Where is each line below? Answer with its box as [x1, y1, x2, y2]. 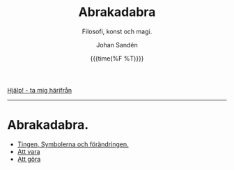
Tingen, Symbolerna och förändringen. [17, 140, 129, 148]
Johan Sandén [96, 40, 138, 49]
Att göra [17, 155, 41, 163]
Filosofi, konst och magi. [81, 27, 153, 36]
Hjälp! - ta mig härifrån [7, 86, 72, 94]
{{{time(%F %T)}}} [90, 54, 144, 63]
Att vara [17, 147, 40, 155]
